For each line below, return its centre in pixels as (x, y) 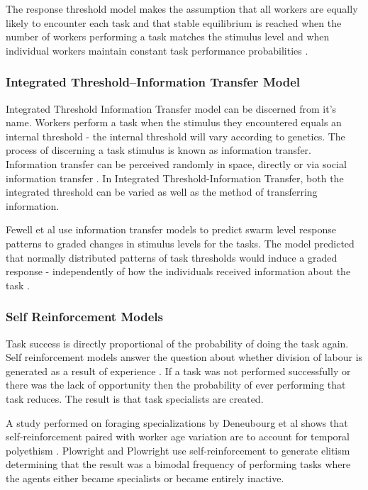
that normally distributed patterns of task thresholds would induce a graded (172, 257)
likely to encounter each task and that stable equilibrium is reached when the (174, 22)
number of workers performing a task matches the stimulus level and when (168, 37)
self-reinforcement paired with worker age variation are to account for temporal (178, 436)
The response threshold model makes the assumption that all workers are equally (182, 9)
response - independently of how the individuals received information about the (178, 271)
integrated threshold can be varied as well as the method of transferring (162, 192)
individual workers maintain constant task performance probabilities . (157, 50)
